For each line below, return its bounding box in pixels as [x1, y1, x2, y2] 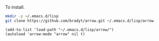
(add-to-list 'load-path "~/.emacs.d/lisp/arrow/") [5, 27, 114, 32]
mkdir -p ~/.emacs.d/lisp [5, 14, 58, 19]
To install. [5, 4, 25, 10]
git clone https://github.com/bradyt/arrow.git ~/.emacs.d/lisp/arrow [5, 18, 154, 23]
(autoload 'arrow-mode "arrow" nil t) [5, 32, 85, 37]
